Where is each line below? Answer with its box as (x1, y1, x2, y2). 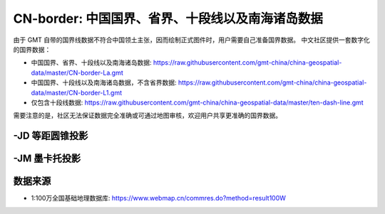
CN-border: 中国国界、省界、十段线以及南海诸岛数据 (13, 11, 324, 26)
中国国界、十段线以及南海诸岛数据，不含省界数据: (31, 78, 178, 87)
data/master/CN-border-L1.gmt (31, 88, 123, 97)
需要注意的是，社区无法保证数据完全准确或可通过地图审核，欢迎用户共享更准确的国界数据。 (13, 111, 282, 120)
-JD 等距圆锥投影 (13, 130, 88, 142)
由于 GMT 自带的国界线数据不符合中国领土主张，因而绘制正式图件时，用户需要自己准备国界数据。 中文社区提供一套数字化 (13, 36, 370, 44)
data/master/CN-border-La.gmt (31, 68, 124, 77)
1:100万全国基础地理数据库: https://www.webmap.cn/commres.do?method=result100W (31, 194, 287, 203)
